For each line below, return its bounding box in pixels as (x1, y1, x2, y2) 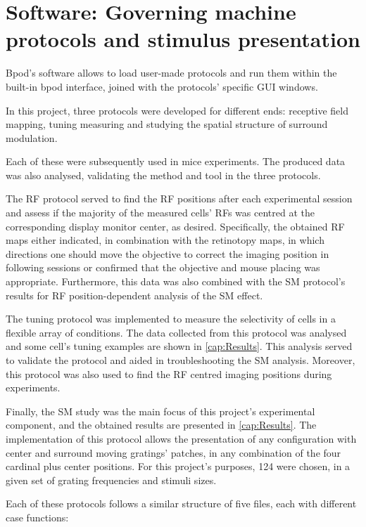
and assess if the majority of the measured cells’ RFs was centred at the (6, 205, 315, 220)
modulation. (6, 130, 58, 145)
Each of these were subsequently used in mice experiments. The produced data (6, 154, 346, 169)
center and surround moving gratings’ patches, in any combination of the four (6, 445, 341, 460)
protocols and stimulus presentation (6, 25, 360, 53)
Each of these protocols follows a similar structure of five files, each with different (6, 496, 357, 511)
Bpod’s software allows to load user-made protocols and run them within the (6, 65, 337, 80)
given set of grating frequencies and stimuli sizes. (6, 472, 217, 487)
